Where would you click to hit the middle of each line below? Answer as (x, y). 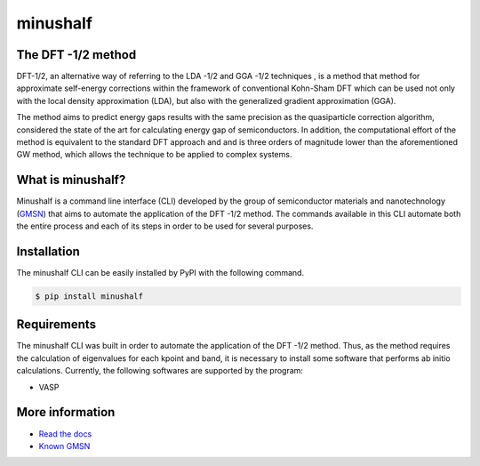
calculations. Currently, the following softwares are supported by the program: (160, 371)
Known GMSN (64, 446)
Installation (48, 251)
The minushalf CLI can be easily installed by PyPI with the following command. (160, 273)
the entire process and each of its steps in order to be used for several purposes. (165, 226)
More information (66, 412)
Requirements (56, 325)
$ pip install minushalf (89, 296)
